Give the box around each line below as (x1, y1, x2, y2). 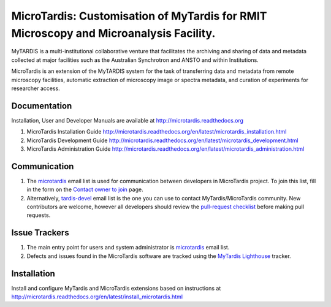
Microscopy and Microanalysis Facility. (11, 26, 216, 40)
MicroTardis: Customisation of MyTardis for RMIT (11, 9, 267, 23)
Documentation (11, 100, 72, 111)
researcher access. (11, 85, 61, 92)
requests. (26, 211, 51, 219)
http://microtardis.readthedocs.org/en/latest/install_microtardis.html (11, 293, 183, 300)
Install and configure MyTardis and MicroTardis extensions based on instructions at (11, 284, 221, 292)
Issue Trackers (11, 227, 70, 238)
